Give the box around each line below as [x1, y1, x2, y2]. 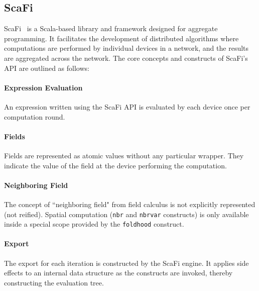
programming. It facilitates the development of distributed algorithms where [4, 33, 239, 43]
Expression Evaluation [4, 82, 83, 92]
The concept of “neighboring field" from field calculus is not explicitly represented [4, 199, 255, 209]
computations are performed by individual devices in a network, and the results [4, 43, 249, 53]
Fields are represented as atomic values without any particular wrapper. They [4, 150, 244, 160]
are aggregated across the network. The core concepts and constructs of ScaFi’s [4, 52, 248, 63]
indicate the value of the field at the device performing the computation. [4, 160, 227, 170]
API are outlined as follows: [4, 62, 89, 73]
